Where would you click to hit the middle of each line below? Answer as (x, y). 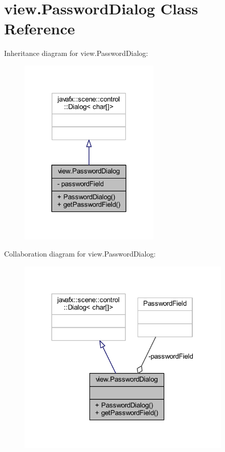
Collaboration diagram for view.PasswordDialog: (80, 254)
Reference (40, 28)
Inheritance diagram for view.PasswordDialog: (76, 53)
